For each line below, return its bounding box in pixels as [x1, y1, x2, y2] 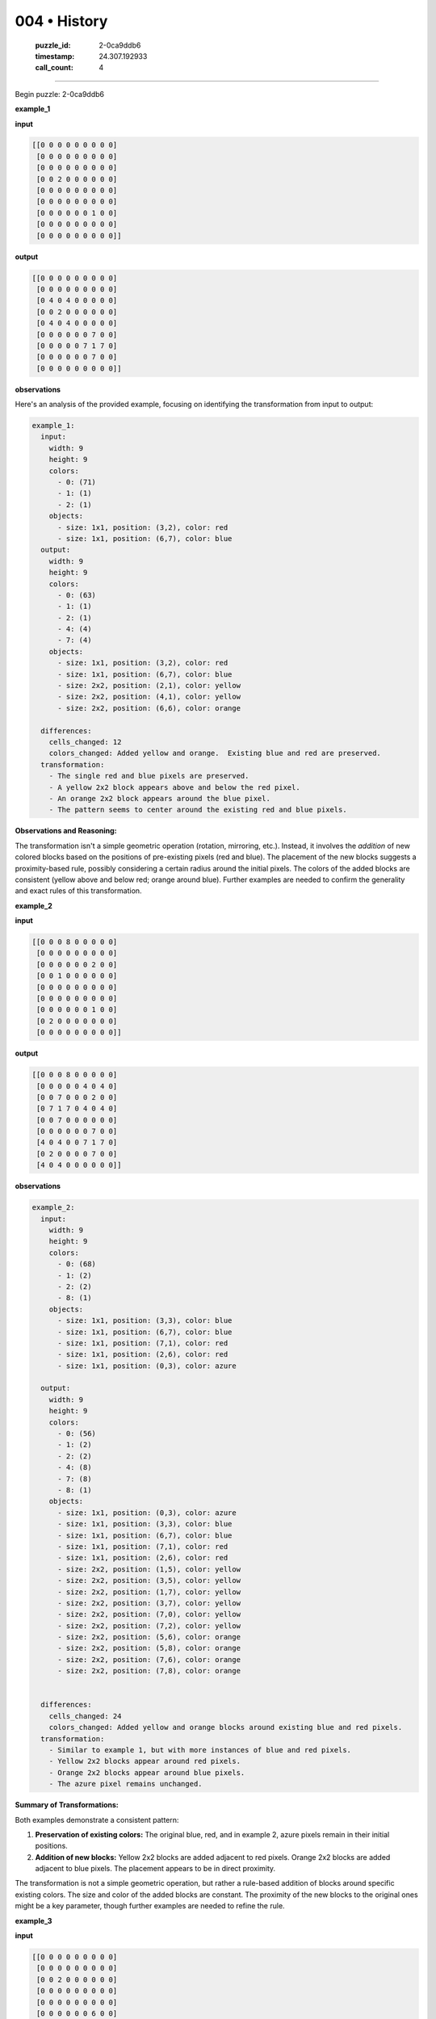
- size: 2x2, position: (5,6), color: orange [57, 1632, 241, 1642]
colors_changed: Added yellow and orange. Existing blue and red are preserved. [48, 749, 381, 758]
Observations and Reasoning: [15, 826, 117, 836]
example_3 [15, 1916, 52, 1925]
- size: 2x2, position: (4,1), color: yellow [57, 692, 241, 702]
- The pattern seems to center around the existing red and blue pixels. [48, 805, 347, 815]
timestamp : [35, 51, 75, 61]
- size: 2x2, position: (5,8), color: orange [57, 1643, 241, 1653]
